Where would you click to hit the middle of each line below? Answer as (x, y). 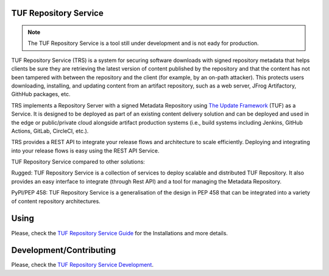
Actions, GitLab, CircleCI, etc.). (50, 131)
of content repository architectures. (56, 201)
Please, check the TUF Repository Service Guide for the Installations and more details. (120, 233)
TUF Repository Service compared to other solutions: (78, 162)
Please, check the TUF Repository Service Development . (82, 265)
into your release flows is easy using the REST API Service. (85, 150)
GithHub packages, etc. (41, 94)
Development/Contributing (63, 250)
